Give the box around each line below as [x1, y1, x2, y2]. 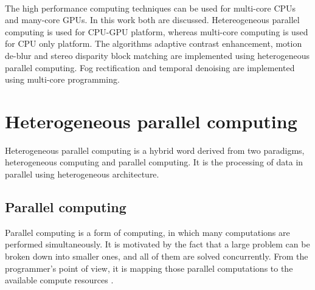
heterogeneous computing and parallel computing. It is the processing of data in [5, 156, 303, 168]
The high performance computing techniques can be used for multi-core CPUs [5, 1, 296, 14]
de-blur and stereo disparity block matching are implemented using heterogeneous [5, 49, 310, 61]
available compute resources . [5, 274, 114, 286]
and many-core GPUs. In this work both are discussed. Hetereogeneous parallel [5, 13, 300, 26]
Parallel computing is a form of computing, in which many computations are [5, 226, 290, 238]
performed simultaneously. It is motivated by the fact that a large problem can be [5, 238, 310, 250]
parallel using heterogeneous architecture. [5, 168, 159, 181]
